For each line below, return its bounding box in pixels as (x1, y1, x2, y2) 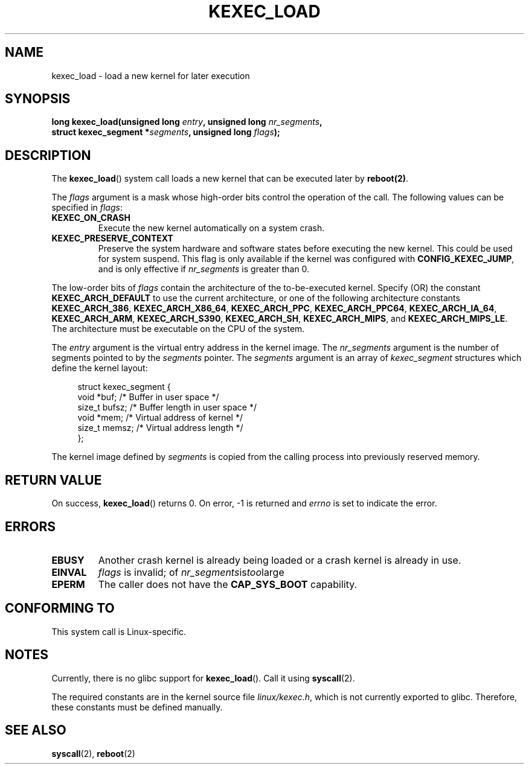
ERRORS (5, 519, 56, 534)
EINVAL (51, 566, 87, 578)
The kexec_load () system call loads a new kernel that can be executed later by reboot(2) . (51, 173, 409, 184)
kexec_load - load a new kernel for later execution (51, 70, 250, 81)
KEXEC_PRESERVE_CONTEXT (51, 233, 173, 244)
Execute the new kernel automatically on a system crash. (98, 223, 325, 234)
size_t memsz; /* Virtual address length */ (77, 423, 243, 433)
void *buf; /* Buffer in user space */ (77, 392, 219, 403)
